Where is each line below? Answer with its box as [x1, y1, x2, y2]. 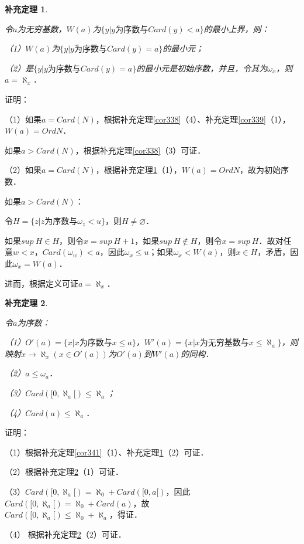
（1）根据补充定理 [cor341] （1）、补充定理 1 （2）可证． [5, 446, 209, 458]
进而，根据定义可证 [5, 277, 78, 289]
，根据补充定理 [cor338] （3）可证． [75, 144, 206, 156]
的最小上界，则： [203, 22, 270, 35]
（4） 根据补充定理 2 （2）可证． [5, 528, 126, 540]
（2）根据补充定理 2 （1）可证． [5, 465, 123, 478]
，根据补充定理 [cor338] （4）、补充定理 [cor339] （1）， [95, 113, 291, 125]
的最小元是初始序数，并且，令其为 [136, 62, 268, 74]
